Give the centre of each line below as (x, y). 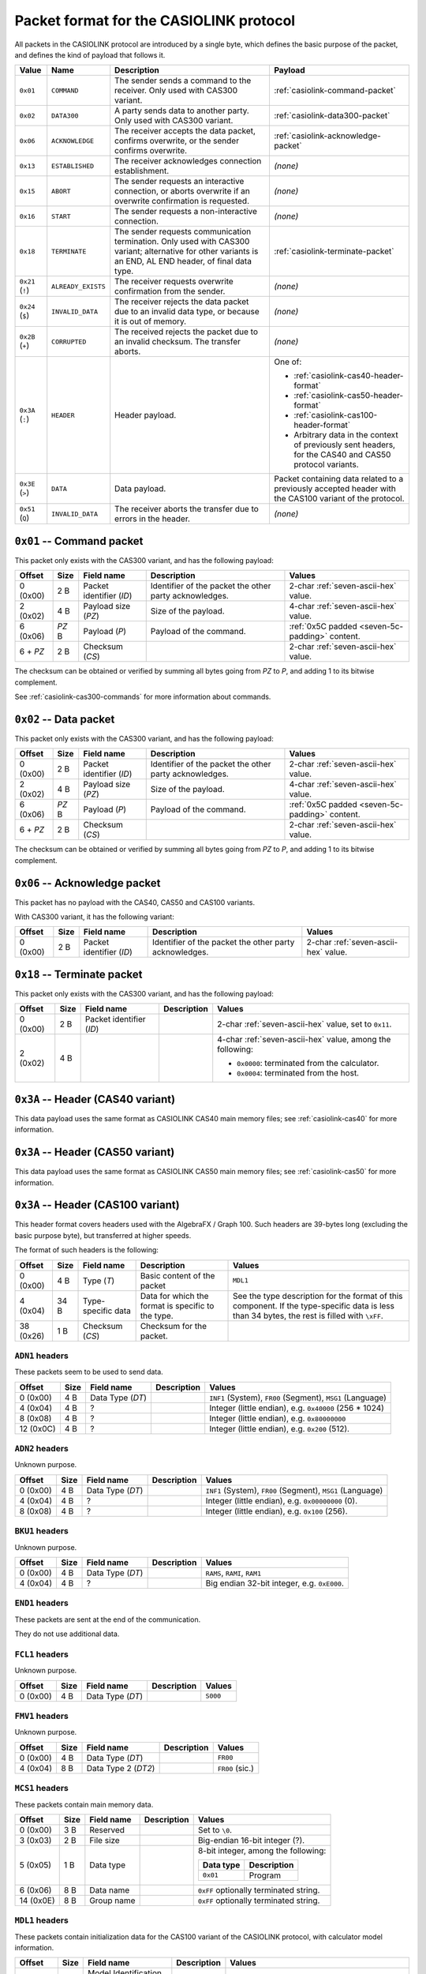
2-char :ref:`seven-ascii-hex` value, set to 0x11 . (305, 1024)
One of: (288, 362)
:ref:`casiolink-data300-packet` (332, 116)
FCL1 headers (41, 1654)
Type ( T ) (99, 1281)
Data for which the (174, 1296)
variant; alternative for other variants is (187, 251)
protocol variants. (326, 464)
